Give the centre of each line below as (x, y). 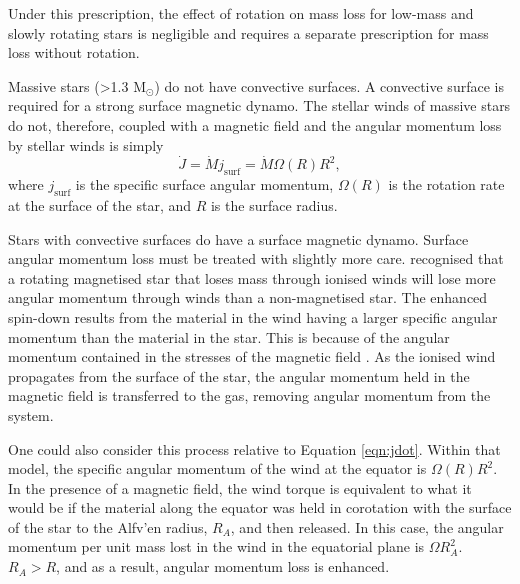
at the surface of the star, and (100, 204)
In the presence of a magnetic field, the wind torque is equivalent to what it (240, 487)
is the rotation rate (446, 184)
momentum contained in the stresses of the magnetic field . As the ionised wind (252, 356)
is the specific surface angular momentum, (204, 184)
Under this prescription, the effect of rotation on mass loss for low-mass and (241, 13)
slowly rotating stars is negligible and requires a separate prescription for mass (248, 32)
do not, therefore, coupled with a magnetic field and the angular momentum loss (255, 124)
